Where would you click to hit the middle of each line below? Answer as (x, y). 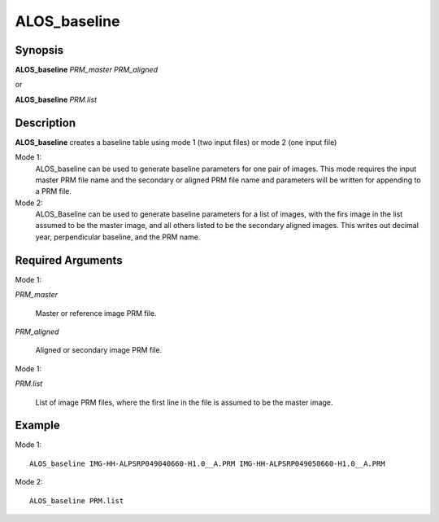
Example (37, 425)
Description (46, 123)
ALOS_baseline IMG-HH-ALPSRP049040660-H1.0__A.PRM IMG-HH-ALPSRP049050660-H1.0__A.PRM (207, 463)
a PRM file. (54, 191)
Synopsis (39, 50)
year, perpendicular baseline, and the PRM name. (118, 237)
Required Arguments (69, 260)
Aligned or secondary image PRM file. (99, 350)
